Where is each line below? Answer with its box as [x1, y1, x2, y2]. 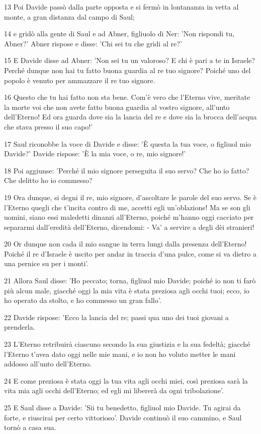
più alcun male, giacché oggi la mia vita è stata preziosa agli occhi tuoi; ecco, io [4, 285, 249, 295]
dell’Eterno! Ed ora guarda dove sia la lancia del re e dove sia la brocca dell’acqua [4, 111, 257, 122]
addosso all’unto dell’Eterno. [4, 358, 92, 369]
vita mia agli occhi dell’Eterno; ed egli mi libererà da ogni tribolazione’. [4, 385, 224, 396]
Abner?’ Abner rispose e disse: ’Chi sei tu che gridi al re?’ [4, 38, 182, 48]
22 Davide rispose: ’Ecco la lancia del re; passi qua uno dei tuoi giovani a [4, 312, 229, 322]
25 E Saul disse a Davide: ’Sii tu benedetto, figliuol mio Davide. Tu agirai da [4, 402, 241, 412]
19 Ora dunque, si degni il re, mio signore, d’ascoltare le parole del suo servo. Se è [4, 192, 256, 202]
